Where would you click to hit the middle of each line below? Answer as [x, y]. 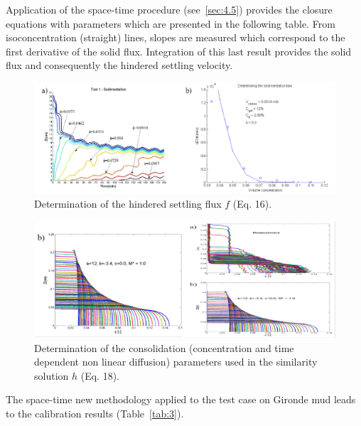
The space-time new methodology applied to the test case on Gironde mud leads [181, 399]
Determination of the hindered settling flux [128, 204]
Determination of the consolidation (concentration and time [164, 347]
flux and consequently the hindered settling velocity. [119, 65]
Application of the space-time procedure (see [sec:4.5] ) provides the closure [169, 9]
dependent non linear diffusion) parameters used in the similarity [176, 362]
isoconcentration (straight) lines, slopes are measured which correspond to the [176, 37]
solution [52, 375]
